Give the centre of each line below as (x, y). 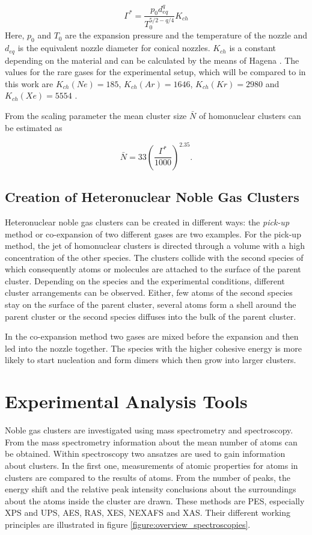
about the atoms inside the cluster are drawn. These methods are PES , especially (155, 500)
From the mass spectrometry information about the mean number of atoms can (151, 442)
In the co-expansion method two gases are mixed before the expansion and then (152, 336)
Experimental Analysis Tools (126, 401)
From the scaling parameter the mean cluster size (96, 116)
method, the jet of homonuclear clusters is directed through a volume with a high (155, 246)
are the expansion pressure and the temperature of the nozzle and (186, 35)
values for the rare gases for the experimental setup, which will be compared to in (155, 72)
